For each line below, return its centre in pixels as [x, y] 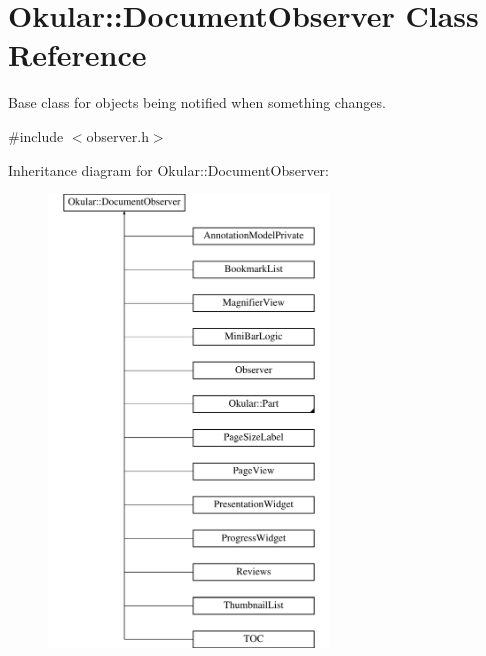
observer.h [117, 135]
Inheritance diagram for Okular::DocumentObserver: [168, 169]
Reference [77, 54]
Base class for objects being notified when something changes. [197, 102]
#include [36, 135]
